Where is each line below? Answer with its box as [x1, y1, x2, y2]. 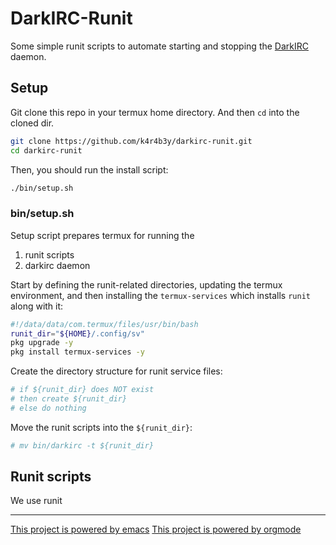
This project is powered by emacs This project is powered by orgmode [10, 523, 302, 536]
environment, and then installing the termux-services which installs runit [10, 289, 311, 301]
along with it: [10, 300, 64, 312]
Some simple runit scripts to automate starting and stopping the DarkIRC [10, 40, 309, 52]
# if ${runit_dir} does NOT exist [10, 385, 155, 395]
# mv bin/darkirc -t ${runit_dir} [10, 440, 155, 451]
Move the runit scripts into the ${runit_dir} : [10, 421, 193, 433]
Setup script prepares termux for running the [10, 229, 195, 241]
